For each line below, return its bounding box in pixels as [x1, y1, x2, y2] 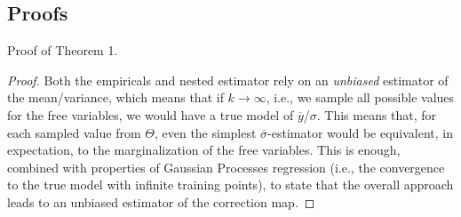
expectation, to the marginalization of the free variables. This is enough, [7, 141, 401, 159]
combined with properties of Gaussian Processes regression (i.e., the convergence [7, 157, 445, 176]
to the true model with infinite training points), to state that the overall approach [7, 175, 454, 194]
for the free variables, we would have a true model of [7, 105, 294, 124]
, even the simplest [154, 123, 257, 141]
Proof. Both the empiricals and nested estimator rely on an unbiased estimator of [7, 70, 449, 89]
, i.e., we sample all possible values [266, 88, 455, 107]
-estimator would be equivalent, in [267, 123, 454, 141]
